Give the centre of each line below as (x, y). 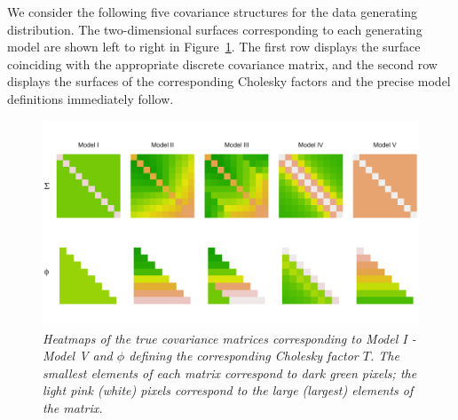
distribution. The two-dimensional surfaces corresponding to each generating (215, 29)
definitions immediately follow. (91, 98)
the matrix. (73, 407)
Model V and (78, 356)
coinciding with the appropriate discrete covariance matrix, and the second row (222, 63)
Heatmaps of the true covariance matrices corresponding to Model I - (229, 338)
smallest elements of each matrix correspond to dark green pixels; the (230, 372)
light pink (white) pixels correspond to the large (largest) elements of (228, 390)
